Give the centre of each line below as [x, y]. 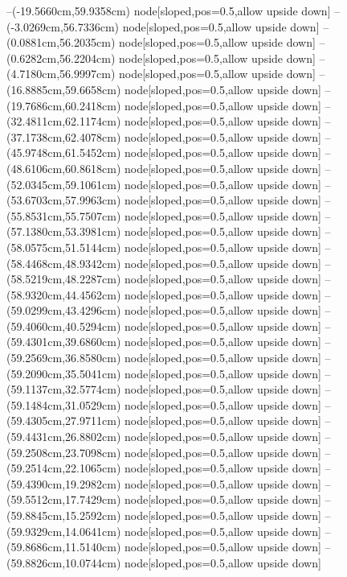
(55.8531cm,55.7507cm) [64, 215]
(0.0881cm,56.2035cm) [61, 42]
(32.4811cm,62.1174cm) [64, 121]
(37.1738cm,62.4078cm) [64, 136]
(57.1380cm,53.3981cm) [64, 231]
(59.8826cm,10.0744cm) [64, 562]
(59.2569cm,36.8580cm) [64, 358]
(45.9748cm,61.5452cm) [64, 152]
